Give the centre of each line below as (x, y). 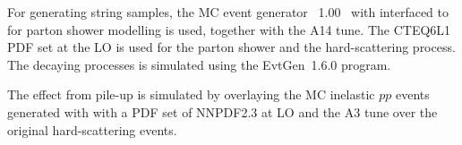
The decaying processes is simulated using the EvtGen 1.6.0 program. (199, 64)
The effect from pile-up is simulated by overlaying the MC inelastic (191, 94)
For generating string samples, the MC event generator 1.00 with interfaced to (228, 12)
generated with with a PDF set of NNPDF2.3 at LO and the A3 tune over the (222, 111)
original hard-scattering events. (92, 129)
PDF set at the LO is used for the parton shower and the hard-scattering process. (231, 47)
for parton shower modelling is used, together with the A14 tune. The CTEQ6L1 (229, 29)
